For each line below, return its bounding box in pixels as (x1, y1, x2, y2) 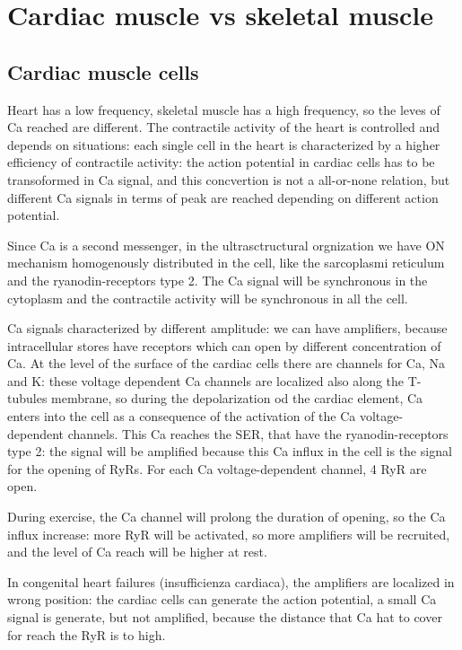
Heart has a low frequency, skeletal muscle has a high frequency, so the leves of (7, 100, 440, 119)
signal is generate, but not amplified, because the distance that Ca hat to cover (7, 608, 442, 627)
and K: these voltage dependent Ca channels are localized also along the (7, 371, 405, 390)
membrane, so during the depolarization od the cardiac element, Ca (51, 389, 423, 408)
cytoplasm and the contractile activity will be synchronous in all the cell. (7, 288, 408, 307)
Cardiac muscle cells (7, 57, 199, 85)
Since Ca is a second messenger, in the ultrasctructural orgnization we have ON (7, 235, 445, 254)
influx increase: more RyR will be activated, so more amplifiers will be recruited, (7, 524, 450, 543)
